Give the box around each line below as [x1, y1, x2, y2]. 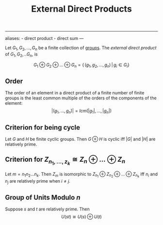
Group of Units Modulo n [5, 193, 81, 202]
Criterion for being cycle [5, 123, 80, 131]
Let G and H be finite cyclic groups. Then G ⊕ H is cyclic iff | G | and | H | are [5, 136, 156, 142]
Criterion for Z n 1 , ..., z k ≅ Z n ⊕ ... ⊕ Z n [5, 155, 125, 167]
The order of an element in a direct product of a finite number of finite [5, 90, 145, 96]
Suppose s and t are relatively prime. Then [5, 206, 90, 212]
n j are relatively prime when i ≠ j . [5, 178, 70, 185]
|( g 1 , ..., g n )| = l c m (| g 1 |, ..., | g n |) [51, 108, 112, 115]
